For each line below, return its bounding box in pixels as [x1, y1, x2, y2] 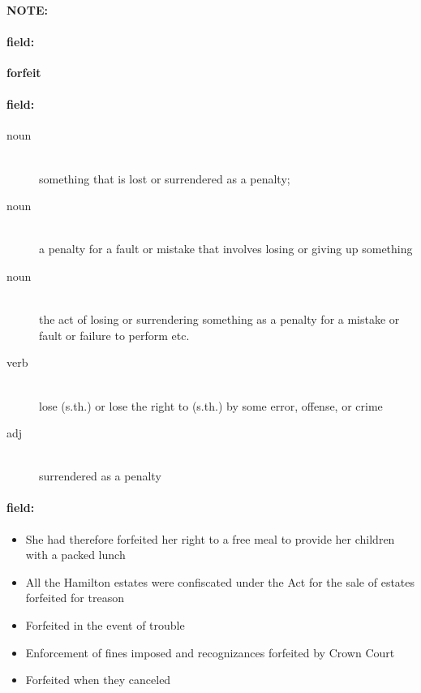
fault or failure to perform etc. [39, 326, 190, 343]
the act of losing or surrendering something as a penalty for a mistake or [39, 311, 400, 328]
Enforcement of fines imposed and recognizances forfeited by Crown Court [25, 643, 395, 661]
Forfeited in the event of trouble [25, 617, 185, 634]
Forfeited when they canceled [25, 671, 171, 688]
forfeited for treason [25, 589, 124, 606]
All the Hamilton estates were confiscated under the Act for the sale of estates [25, 573, 415, 590]
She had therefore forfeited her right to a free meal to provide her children [25, 530, 395, 547]
